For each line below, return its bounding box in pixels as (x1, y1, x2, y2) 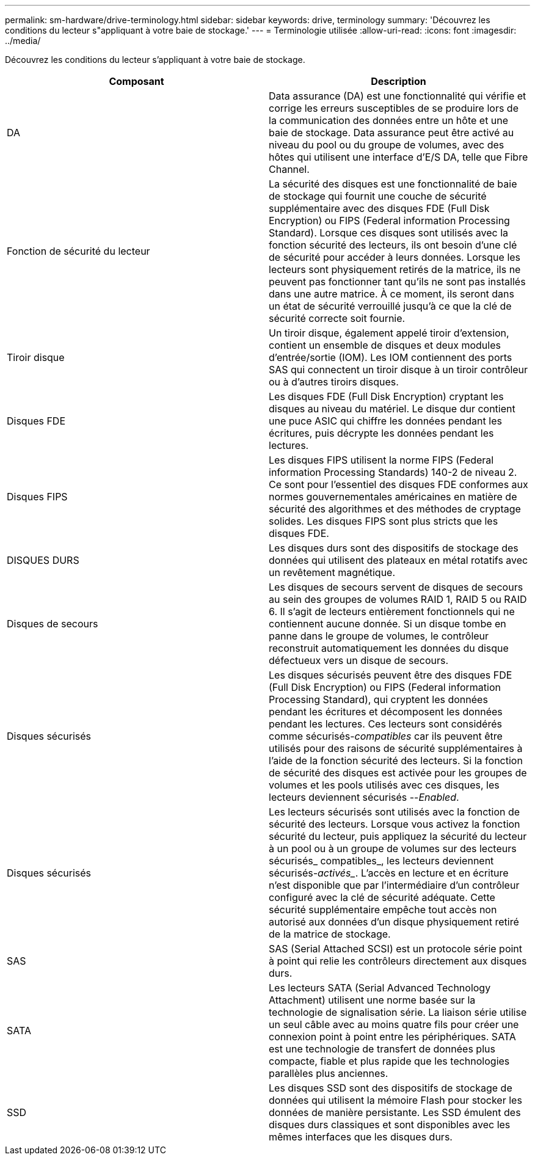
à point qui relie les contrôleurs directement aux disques (269, 955, 527, 967)
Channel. (269, 163, 310, 175)
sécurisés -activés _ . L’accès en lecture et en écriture (269, 867, 509, 879)
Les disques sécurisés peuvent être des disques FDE (269, 669, 512, 681)
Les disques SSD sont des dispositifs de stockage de (269, 1082, 512, 1094)
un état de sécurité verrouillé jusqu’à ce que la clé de (269, 300, 512, 312)
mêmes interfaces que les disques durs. (269, 1131, 453, 1143)
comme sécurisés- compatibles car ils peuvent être (269, 730, 503, 742)
